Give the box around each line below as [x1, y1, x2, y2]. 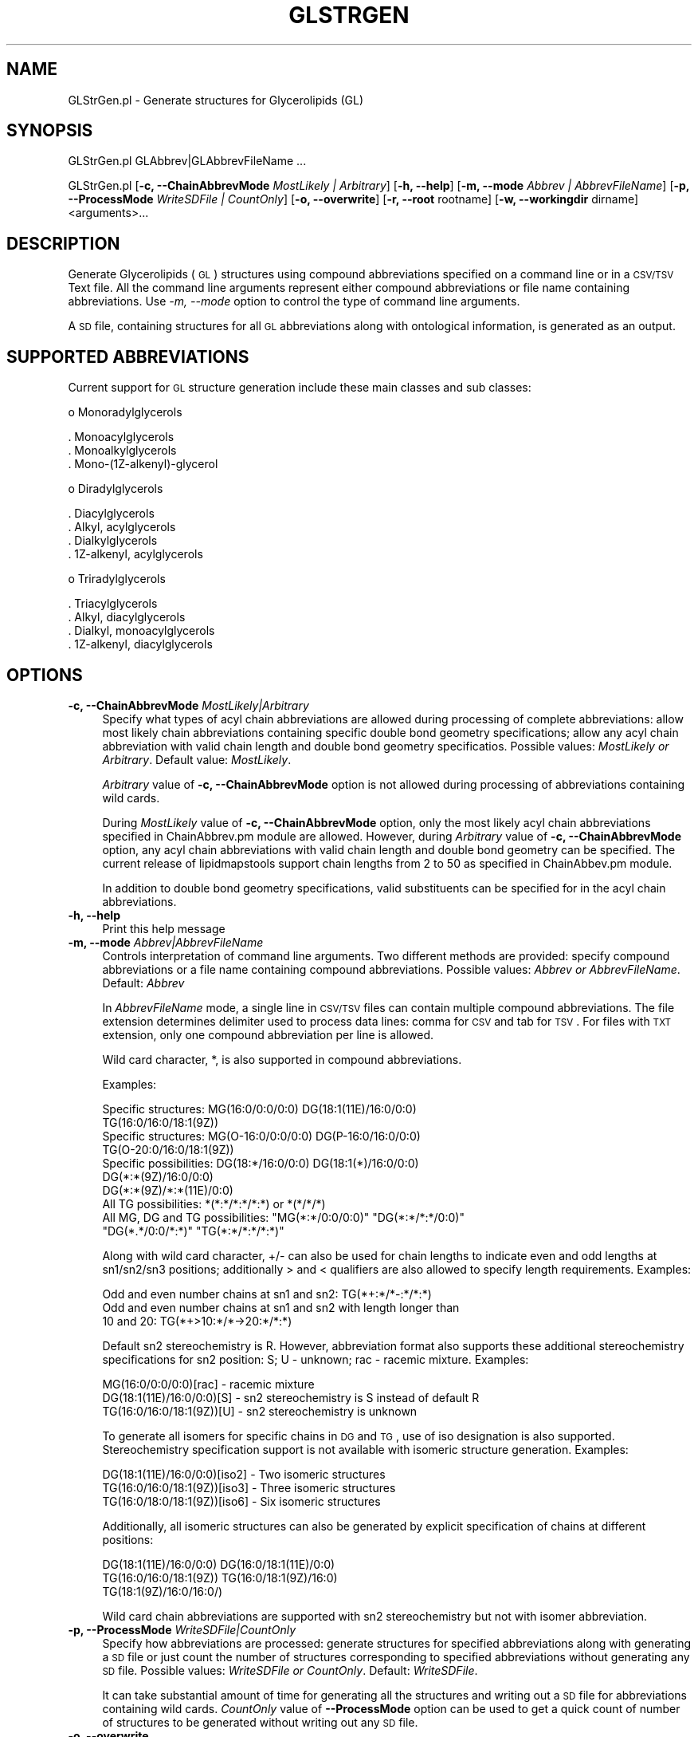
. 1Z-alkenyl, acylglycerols [68, 547, 203, 561]
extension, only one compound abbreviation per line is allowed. [102, 1027, 434, 1042]
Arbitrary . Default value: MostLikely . [102, 752, 292, 766]
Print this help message [102, 921, 225, 935]
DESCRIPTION [6, 233, 120, 254]
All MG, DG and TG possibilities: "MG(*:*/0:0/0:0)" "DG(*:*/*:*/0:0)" [102, 1210, 465, 1224]
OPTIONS [6, 664, 83, 685]
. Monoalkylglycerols [68, 443, 177, 458]
